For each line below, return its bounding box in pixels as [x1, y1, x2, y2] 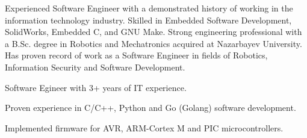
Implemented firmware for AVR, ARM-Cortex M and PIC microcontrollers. [5, 121, 284, 134]
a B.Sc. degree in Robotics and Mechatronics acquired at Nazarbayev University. [5, 37, 302, 49]
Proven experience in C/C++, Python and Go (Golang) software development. [5, 101, 296, 114]
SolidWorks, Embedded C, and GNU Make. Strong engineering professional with [5, 25, 302, 38]
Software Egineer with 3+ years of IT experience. [5, 81, 187, 93]
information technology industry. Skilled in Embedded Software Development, [5, 13, 292, 26]
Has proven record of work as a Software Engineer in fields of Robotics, [5, 49, 268, 61]
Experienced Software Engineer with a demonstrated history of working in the [5, 2, 293, 14]
